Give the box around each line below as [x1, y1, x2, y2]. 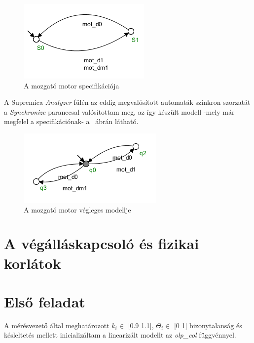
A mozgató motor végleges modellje [24, 204, 131, 214]
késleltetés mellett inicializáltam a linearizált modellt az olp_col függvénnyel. [4, 330, 236, 340]
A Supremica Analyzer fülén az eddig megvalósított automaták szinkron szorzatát [4, 97, 251, 107]
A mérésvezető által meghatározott [4, 320, 109, 330]
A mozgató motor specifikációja [24, 80, 119, 90]
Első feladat [4, 291, 85, 311]
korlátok [4, 253, 61, 273]
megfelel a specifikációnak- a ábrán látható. [4, 116, 139, 127]
